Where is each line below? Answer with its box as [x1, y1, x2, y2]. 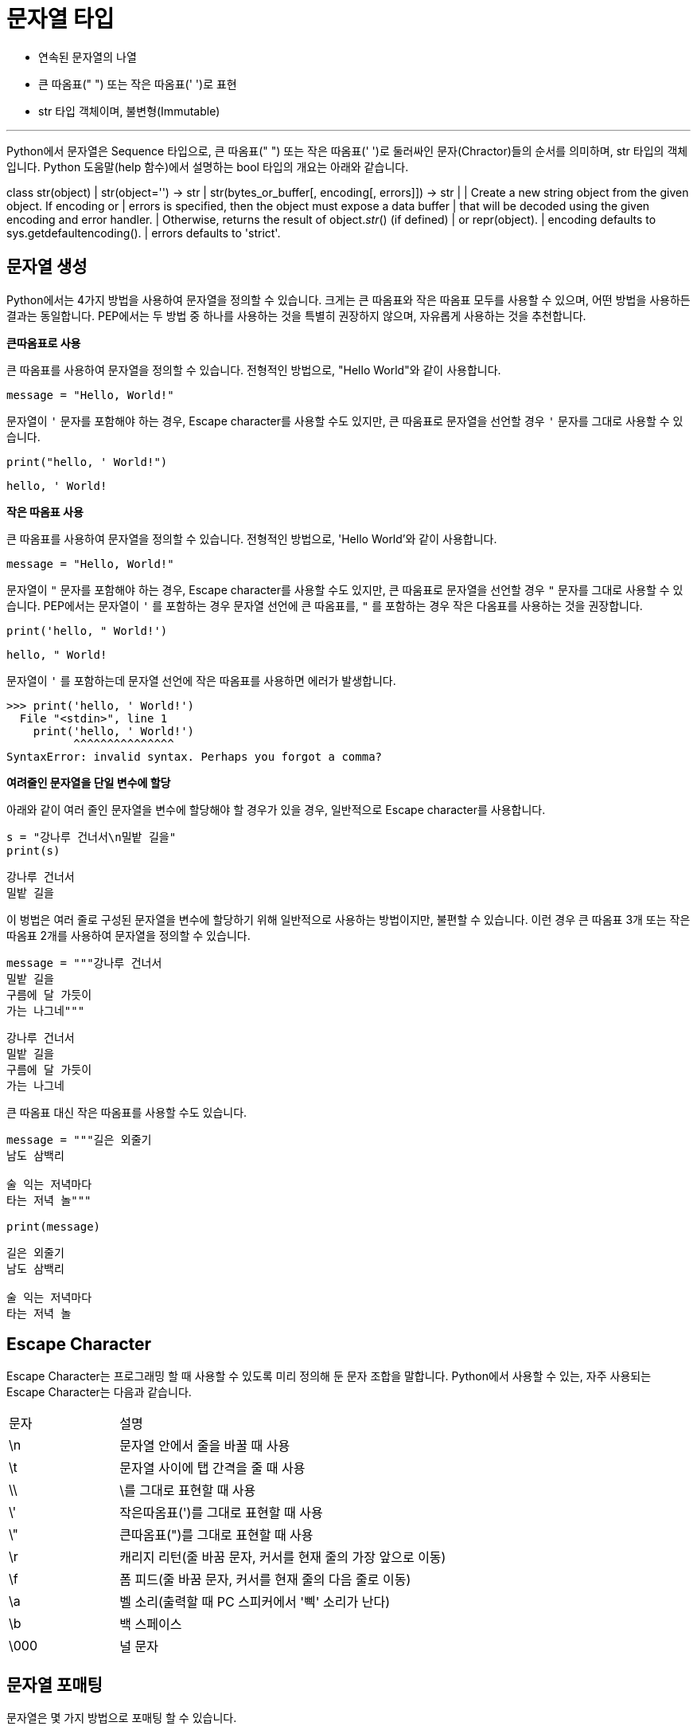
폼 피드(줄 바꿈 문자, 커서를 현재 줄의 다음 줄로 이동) [119, 1571, 411, 1588]
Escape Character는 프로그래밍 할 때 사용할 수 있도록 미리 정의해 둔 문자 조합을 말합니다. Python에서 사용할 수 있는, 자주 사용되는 [6, 1369, 652, 1384]
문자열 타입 [6, 6, 115, 33]
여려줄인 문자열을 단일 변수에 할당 [6, 775, 171, 789]
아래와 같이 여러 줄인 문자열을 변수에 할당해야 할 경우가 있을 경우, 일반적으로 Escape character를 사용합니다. [6, 802, 546, 816]
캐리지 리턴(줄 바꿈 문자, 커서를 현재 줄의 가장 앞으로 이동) [119, 1549, 446, 1566]
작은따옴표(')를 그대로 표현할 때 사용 [119, 1505, 323, 1521]
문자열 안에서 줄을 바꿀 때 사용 [119, 1438, 290, 1454]
